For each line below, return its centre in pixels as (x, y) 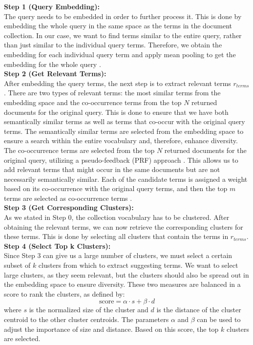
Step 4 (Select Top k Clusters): (57, 246)
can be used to (219, 319)
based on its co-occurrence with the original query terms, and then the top (116, 188)
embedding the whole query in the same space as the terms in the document (118, 26)
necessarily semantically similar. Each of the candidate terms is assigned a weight (126, 179)
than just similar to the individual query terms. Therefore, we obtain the (113, 45)
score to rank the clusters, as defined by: (64, 293)
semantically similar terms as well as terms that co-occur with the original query (125, 121)
